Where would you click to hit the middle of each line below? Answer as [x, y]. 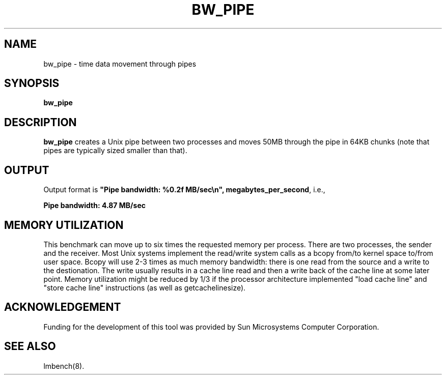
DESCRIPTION [40, 122]
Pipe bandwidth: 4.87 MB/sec [94, 206]
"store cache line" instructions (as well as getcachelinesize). [145, 287]
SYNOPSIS [32, 83]
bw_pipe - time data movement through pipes [120, 64]
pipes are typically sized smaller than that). [115, 151]
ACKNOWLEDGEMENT [63, 307]
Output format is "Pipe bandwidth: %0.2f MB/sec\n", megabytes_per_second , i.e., [184, 190]
